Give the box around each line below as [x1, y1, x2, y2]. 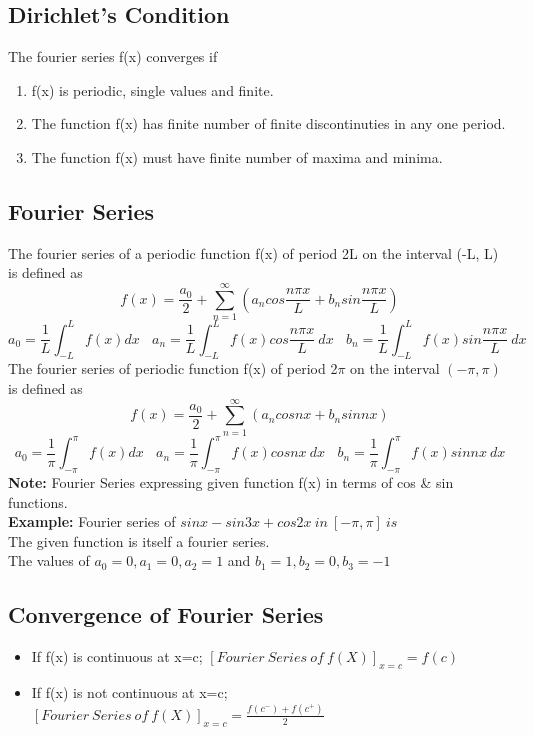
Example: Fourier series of [8, 511, 176, 532]
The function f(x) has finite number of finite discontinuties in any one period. [31, 113, 506, 134]
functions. [8, 491, 68, 512]
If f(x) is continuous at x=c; [31, 646, 203, 667]
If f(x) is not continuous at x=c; [31, 681, 228, 702]
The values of [8, 550, 90, 571]
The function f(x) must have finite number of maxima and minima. [31, 146, 443, 167]
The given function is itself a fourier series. [8, 530, 270, 551]
